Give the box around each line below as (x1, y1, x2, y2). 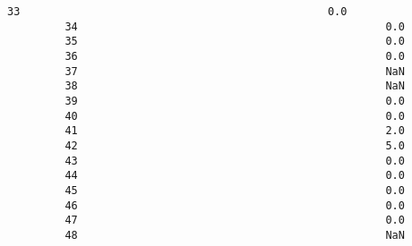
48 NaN (64, 228, 405, 242)
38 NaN (64, 80, 405, 93)
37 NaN (64, 64, 405, 78)
